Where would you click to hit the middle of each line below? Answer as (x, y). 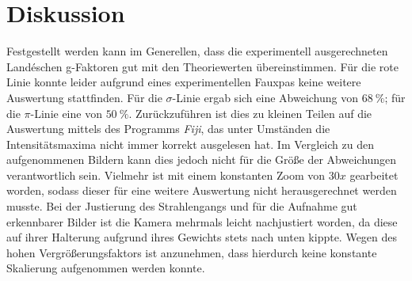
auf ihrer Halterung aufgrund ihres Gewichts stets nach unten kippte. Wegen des (202, 237)
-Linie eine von (66, 113)
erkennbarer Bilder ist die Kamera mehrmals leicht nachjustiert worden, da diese (202, 221)
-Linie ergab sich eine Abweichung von (265, 97)
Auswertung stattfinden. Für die (84, 97)
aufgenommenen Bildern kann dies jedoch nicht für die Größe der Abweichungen (202, 159)
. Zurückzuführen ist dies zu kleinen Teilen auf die (250, 113)
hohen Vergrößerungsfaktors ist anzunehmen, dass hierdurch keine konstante (192, 252)
